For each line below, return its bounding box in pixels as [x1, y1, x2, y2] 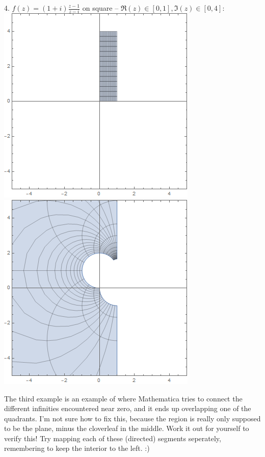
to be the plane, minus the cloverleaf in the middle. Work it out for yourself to [4, 423, 249, 434]
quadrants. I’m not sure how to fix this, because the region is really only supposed [4, 413, 261, 423]
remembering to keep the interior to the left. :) [4, 443, 150, 453]
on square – [82, 3, 119, 13]
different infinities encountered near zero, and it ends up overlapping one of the [4, 403, 251, 414]
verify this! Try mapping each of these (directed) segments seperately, [4, 433, 221, 443]
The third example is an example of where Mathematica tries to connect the [4, 393, 243, 403]
